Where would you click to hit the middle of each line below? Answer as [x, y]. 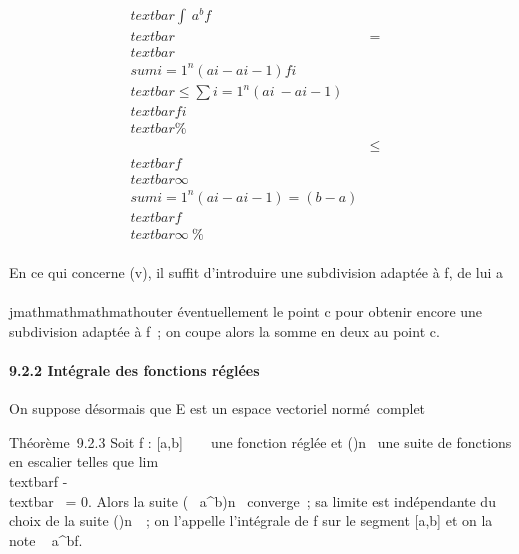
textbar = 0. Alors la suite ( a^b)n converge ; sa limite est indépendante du [252, 500]
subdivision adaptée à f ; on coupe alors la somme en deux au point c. [224, 330]
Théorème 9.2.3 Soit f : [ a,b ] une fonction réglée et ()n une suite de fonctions [260, 441]
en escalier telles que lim [84, 461]
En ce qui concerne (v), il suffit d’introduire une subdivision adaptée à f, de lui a [256, 272]
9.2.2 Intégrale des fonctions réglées [134, 370]
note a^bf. [46, 539]
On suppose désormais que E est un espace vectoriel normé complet [217, 408]
